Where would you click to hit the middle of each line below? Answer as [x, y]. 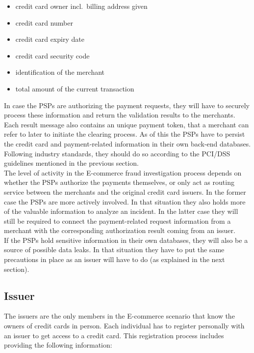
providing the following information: [58, 345]
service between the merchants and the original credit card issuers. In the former [125, 191]
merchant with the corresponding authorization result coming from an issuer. [120, 230]
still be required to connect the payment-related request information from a [117, 221]
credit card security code [52, 55]
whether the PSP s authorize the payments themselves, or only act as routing [119, 182]
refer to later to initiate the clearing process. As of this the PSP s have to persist [125, 134]
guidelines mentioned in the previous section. [71, 163]
